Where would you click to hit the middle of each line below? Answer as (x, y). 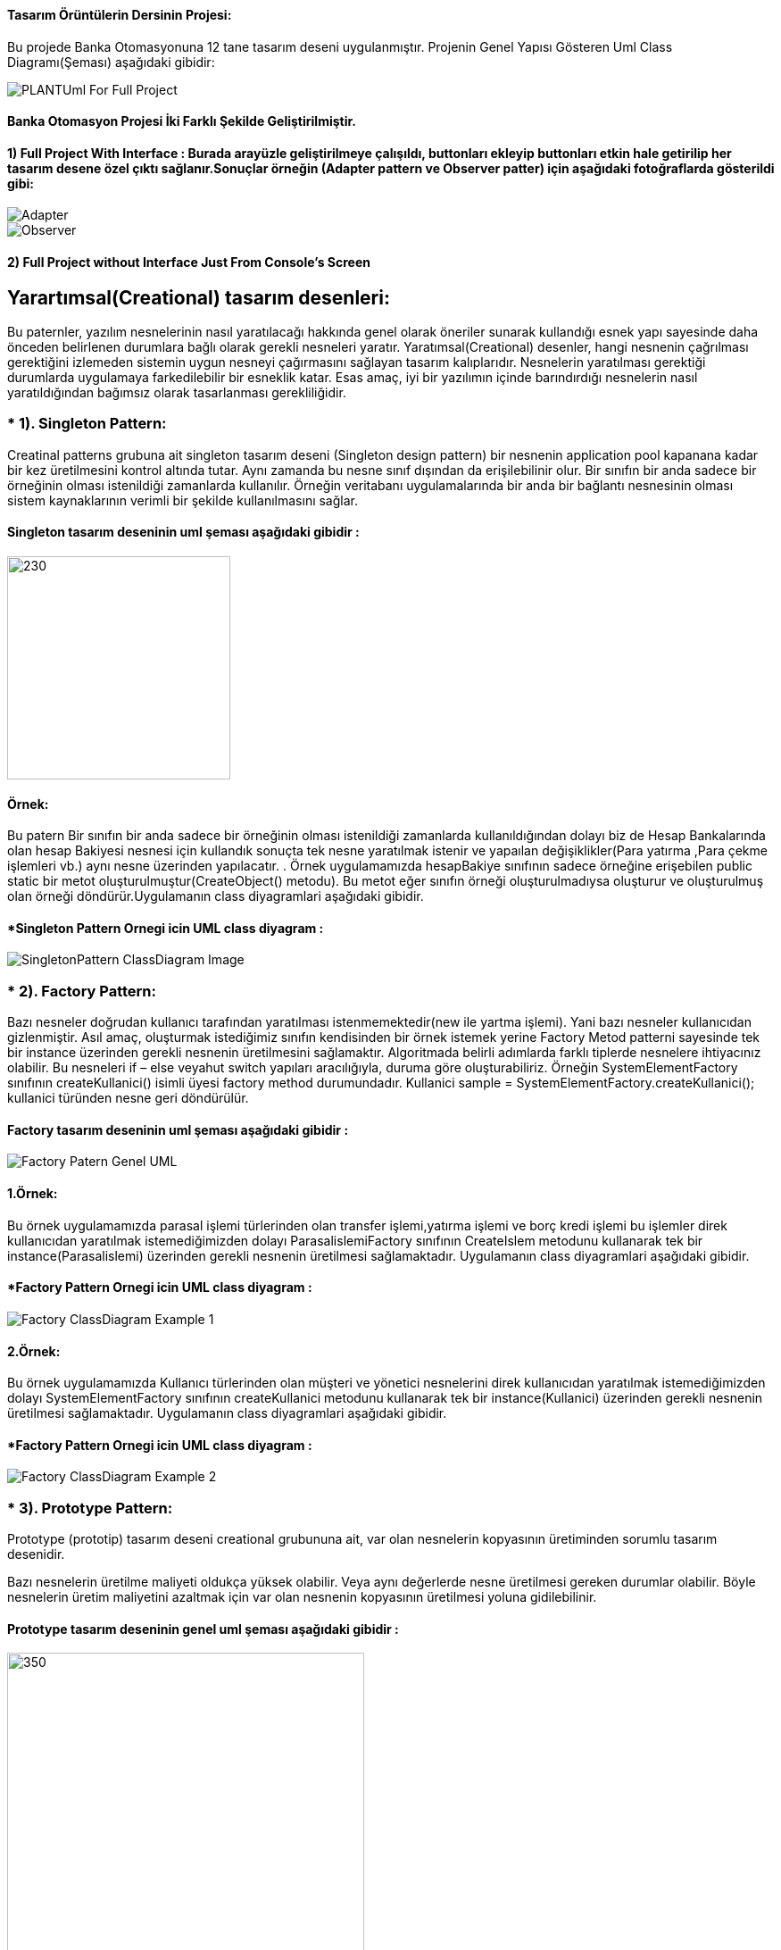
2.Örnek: (34, 1351)
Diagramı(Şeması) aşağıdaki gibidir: (111, 62)
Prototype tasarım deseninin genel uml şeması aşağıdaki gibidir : (203, 1629)
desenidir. (36, 1554)
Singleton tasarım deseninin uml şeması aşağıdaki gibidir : (183, 532)
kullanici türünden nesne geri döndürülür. (128, 1098)
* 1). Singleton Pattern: (87, 424)
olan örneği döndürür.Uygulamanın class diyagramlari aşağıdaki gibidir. (216, 896)
